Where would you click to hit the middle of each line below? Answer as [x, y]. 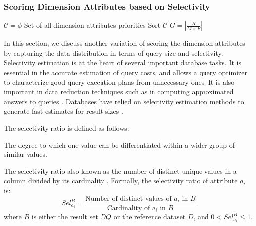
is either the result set [65, 216]
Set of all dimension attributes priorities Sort [92, 25]
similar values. [26, 154]
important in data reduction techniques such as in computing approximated [119, 92]
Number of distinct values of [128, 198]
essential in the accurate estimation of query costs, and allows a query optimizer [126, 72]
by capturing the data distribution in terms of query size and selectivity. [114, 52]
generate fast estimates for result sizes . [64, 111]
